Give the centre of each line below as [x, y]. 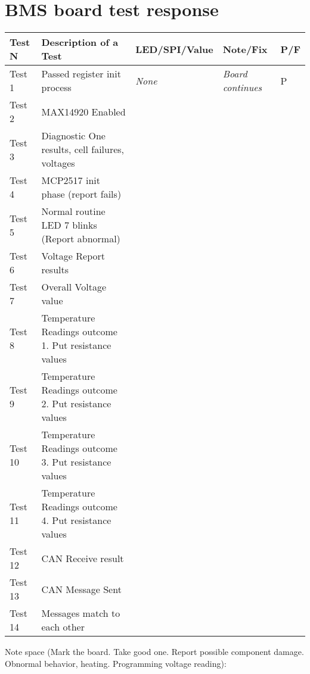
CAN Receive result [83, 558]
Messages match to [81, 613]
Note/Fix [245, 49]
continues [242, 88]
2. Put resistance [76, 404]
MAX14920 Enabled [83, 111]
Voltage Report [73, 256]
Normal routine [73, 211]
